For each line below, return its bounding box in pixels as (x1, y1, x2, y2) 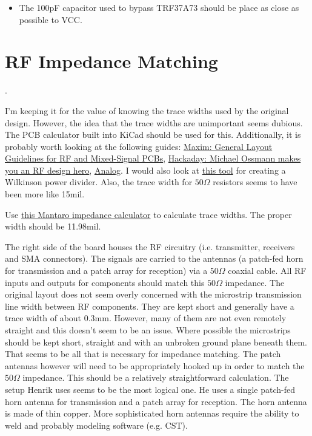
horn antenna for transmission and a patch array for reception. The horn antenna (5, 395, 307, 407)
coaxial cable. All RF (228, 264, 307, 277)
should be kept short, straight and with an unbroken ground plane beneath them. (5, 335, 308, 348)
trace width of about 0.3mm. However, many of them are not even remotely (5, 312, 287, 324)
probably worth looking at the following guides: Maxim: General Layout (5, 140, 273, 152)
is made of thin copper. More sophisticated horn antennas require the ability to (5, 407, 299, 420)
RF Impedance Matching (5, 49, 218, 73)
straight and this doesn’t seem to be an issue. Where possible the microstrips (5, 324, 291, 336)
